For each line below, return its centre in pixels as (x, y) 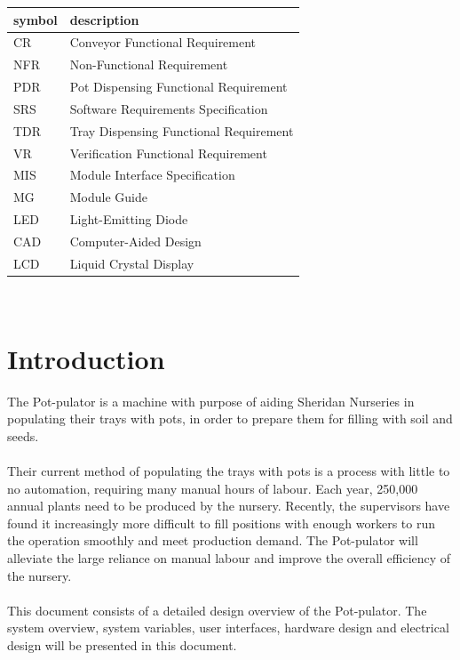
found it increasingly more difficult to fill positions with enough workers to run (221, 523)
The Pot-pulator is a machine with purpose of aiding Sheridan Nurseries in (211, 401)
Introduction (86, 358)
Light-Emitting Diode (129, 219)
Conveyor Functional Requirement (163, 42)
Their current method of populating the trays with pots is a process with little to (229, 470)
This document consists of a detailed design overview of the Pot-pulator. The (217, 610)
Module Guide (108, 197)
